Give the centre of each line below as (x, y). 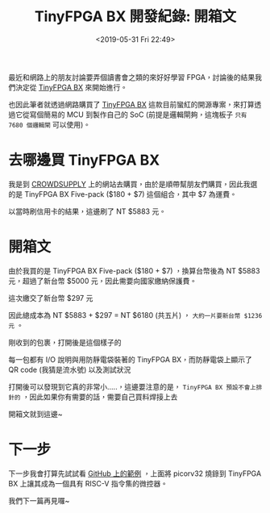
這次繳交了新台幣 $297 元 (51, 298)
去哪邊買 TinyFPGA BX (84, 160)
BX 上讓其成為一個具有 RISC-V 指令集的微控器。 (88, 483)
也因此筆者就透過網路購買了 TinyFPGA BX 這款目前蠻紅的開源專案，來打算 (131, 104)
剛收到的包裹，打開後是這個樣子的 (65, 342)
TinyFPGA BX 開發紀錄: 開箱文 (135, 17)
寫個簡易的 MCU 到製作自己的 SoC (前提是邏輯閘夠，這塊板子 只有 (138, 115)
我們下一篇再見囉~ (39, 500)
